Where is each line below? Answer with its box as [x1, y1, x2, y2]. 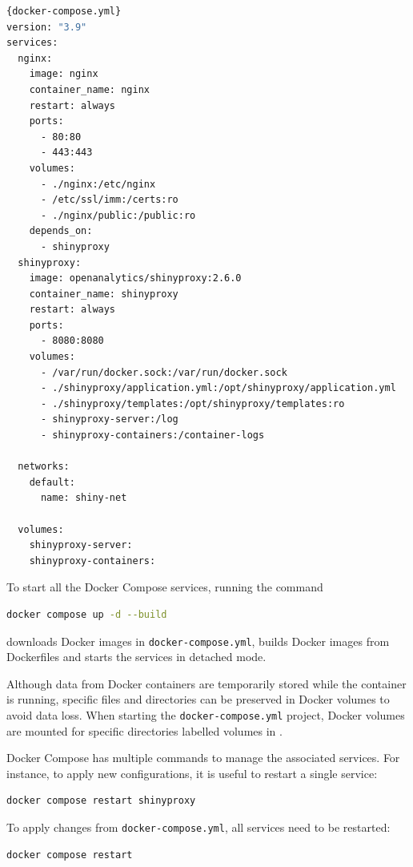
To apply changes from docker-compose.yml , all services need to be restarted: [6, 819, 391, 836]
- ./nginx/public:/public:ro [40, 209, 196, 221]
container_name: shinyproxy [29, 288, 178, 300]
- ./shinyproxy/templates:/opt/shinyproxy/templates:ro [40, 397, 345, 409]
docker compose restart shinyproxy [6, 795, 196, 807]
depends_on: [29, 225, 93, 237]
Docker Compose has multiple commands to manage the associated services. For [6, 749, 400, 766]
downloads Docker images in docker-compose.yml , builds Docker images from [6, 632, 390, 649]
